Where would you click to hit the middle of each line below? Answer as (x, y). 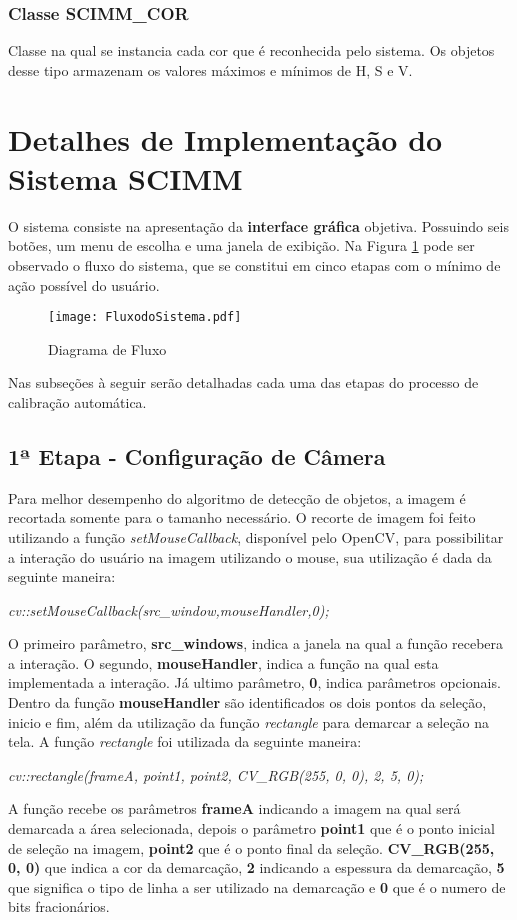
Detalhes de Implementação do (225, 138)
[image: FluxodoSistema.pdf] (145, 317)
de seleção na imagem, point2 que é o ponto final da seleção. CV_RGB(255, (251, 847)
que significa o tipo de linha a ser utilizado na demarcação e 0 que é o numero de (257, 886)
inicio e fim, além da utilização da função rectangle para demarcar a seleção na (249, 721)
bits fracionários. (59, 906)
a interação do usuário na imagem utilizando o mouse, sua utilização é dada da (250, 556)
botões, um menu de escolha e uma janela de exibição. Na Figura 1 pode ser (241, 245)
